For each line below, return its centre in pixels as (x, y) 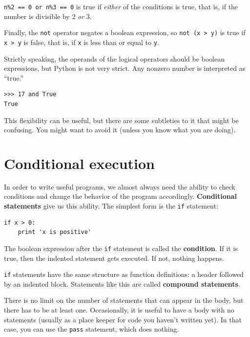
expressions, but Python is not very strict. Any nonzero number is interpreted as (125, 68)
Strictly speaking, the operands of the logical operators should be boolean (115, 58)
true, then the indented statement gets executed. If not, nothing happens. (114, 258)
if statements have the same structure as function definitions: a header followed (124, 274)
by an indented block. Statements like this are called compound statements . (122, 284)
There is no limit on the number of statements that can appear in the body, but (124, 300)
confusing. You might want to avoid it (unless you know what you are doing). (120, 130)
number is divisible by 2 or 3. (48, 16)
